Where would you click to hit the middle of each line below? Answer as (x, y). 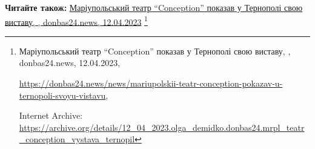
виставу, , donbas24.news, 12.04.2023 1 (76, 21)
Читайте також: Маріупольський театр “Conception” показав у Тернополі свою (154, 7)
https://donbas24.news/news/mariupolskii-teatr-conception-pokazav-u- (151, 83)
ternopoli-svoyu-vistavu (62, 95)
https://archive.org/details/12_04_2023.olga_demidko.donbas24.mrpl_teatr (162, 127)
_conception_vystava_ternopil (77, 139)
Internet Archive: (51, 115)
